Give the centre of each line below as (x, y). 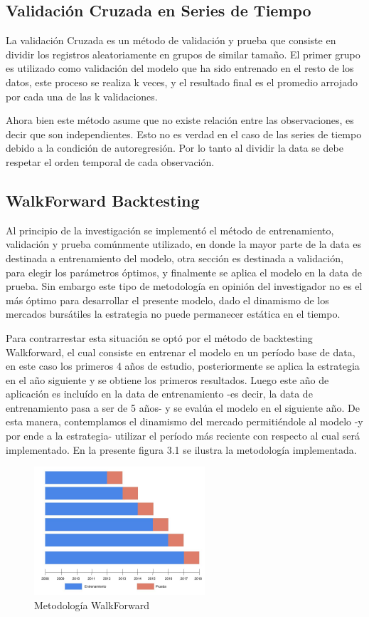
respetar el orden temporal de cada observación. (110, 161)
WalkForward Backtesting (103, 200)
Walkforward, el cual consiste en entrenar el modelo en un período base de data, (181, 352)
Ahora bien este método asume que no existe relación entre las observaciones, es (180, 120)
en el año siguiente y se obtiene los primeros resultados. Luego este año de (167, 379)
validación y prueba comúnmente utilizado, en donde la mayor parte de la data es (183, 244)
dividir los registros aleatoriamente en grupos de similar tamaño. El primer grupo (183, 54)
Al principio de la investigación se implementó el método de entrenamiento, (170, 230)
